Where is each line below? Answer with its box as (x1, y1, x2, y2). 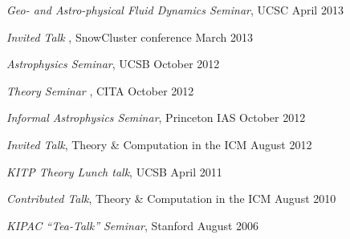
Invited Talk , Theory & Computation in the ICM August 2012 (6, 136, 312, 152)
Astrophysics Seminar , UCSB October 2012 (6, 55, 220, 72)
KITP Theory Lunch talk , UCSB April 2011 (6, 163, 222, 180)
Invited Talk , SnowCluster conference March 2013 (6, 28, 253, 45)
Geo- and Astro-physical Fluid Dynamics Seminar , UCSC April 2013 (6, 2, 344, 18)
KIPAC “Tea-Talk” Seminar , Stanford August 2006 (6, 217, 259, 233)
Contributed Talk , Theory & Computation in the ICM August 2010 (6, 190, 336, 207)
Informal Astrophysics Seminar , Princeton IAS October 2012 (6, 109, 306, 126)
